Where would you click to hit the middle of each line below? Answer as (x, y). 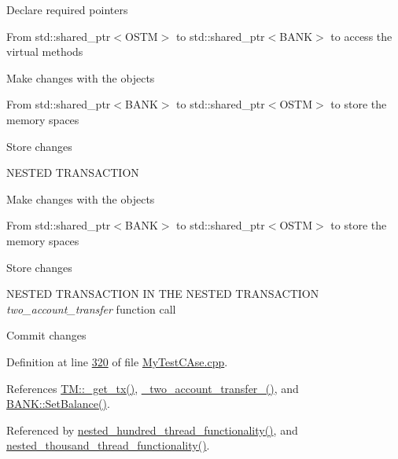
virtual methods (45, 51)
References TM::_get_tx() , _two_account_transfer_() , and (153, 388)
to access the (361, 36)
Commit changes (46, 335)
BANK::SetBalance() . (58, 404)
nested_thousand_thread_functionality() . (108, 445)
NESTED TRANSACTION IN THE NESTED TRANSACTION (163, 294)
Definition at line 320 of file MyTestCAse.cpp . (117, 361)
